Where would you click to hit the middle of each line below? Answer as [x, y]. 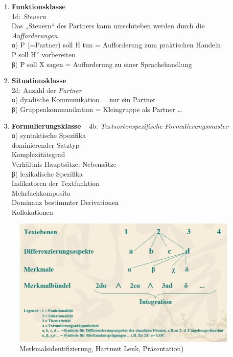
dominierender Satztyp [46, 145]
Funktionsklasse [38, 6]
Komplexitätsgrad [38, 154]
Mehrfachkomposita [41, 192]
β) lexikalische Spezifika [47, 173]
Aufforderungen [35, 35]
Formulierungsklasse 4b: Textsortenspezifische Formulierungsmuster [120, 125]
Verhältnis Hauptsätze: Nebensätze [64, 164]
